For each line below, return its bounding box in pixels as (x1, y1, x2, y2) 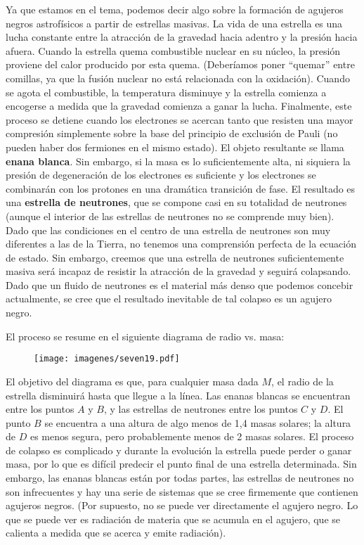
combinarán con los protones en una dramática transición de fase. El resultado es (6, 181, 356, 195)
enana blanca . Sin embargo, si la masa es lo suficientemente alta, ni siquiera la (6, 153, 351, 168)
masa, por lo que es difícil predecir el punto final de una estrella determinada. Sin (6, 456, 357, 471)
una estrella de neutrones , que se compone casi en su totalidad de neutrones (6, 195, 347, 210)
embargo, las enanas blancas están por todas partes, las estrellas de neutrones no (6, 470, 354, 485)
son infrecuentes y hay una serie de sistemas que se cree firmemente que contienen (6, 484, 358, 499)
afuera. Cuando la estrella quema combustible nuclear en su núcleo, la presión (6, 43, 341, 58)
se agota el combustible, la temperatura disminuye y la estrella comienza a (6, 84, 327, 99)
